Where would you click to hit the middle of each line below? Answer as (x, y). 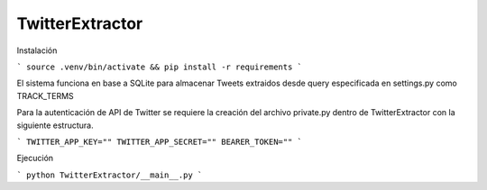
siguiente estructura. (55, 125)
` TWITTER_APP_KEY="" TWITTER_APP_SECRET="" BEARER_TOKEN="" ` (159, 141)
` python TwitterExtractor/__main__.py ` (110, 175)
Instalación (37, 50)
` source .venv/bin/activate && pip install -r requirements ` (159, 67)
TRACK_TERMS (45, 95)
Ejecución (35, 158)
